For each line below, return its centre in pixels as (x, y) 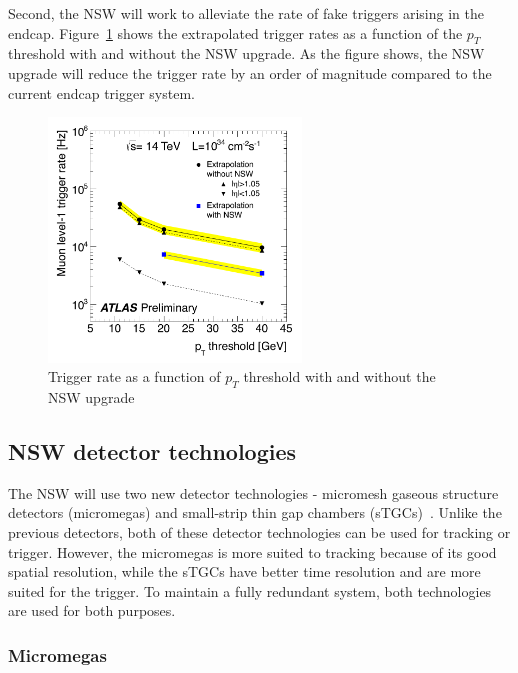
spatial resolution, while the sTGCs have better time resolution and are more (244, 571)
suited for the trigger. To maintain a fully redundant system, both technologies (250, 590)
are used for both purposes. (92, 610)
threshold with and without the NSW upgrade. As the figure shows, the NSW (246, 53)
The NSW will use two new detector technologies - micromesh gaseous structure (253, 492)
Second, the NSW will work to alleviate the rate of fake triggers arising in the (246, 13)
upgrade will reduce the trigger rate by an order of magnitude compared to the (250, 72)
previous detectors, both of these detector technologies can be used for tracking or (259, 531)
